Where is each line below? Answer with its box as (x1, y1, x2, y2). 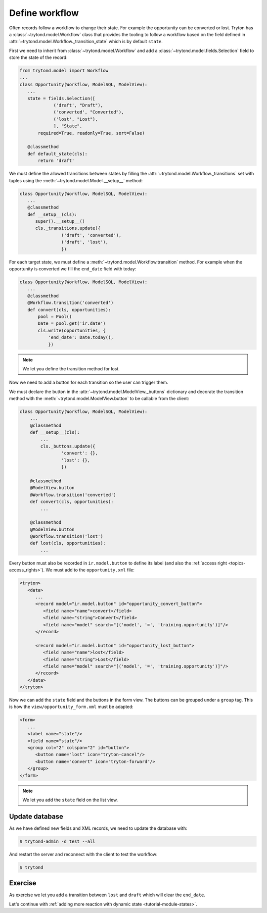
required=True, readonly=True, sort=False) (38, 130, 145, 136)
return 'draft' (38, 158, 75, 163)
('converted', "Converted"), (53, 109, 124, 115)
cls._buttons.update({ (40, 444, 96, 449)
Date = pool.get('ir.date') (38, 321, 106, 326)
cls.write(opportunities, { (38, 327, 106, 333)
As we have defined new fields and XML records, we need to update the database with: (9, 825, 187, 831)
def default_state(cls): (27, 151, 88, 156)
